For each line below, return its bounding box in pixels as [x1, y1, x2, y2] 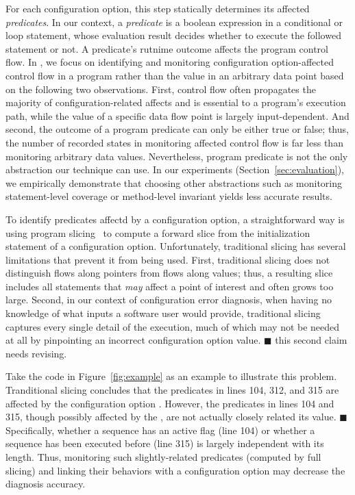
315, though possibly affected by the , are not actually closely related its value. [5, 409, 336, 424]
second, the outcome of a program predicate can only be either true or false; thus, [5, 122, 349, 136]
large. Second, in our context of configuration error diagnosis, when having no [5, 292, 332, 307]
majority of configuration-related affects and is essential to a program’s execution [5, 95, 346, 110]
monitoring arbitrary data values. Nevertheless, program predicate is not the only [5, 149, 348, 163]
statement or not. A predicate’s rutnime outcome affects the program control [5, 41, 328, 55]
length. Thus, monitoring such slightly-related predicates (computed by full [5, 450, 321, 464]
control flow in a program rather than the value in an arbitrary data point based [5, 68, 344, 82]
